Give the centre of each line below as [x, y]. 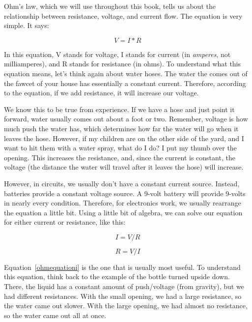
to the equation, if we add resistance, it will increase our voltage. [101, 93]
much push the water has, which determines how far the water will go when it [121, 128]
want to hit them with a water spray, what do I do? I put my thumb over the [120, 148]
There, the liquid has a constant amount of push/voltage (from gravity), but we [124, 286]
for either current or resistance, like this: [65, 222]
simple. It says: [27, 25]
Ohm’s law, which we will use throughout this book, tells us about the [110, 6]
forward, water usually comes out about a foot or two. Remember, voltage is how [126, 119]
